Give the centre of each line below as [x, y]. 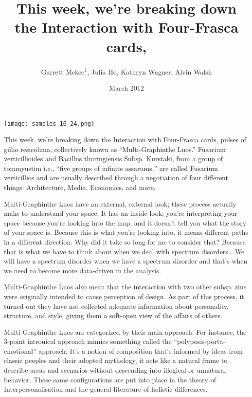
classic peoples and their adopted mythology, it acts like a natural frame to [116, 360]
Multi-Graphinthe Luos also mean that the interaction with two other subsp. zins [125, 287]
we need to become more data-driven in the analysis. [82, 270]
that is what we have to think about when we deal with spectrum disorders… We [124, 251]
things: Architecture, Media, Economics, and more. [80, 187]
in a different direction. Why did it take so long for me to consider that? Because [125, 241]
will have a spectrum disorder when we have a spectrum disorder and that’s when [126, 261]
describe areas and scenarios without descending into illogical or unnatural [115, 370]
